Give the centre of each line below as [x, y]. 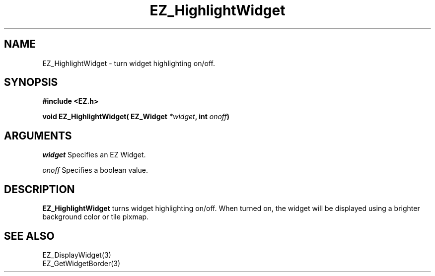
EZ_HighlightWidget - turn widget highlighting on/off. [129, 63]
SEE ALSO [29, 236]
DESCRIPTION [39, 189]
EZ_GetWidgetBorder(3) [81, 263]
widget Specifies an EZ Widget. [94, 155]
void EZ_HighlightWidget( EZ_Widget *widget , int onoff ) [136, 117]
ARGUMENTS [38, 136]
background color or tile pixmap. [96, 217]
